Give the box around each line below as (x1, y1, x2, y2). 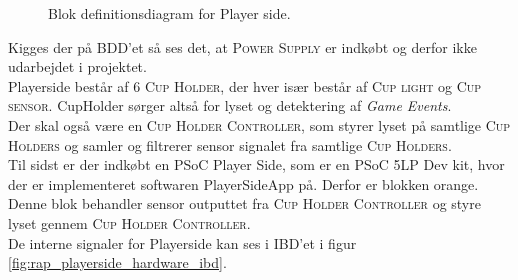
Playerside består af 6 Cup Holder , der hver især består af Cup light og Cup (8, 75, 482, 96)
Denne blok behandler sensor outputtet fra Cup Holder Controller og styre (8, 193, 481, 214)
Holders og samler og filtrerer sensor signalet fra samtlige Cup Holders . (8, 134, 452, 155)
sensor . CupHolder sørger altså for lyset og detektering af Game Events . (8, 95, 452, 116)
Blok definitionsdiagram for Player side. (48, 3, 291, 23)
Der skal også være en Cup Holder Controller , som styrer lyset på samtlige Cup (8, 114, 511, 135)
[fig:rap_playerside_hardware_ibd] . (8, 252, 227, 273)
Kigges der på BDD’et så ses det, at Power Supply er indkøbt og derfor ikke (8, 36, 477, 57)
